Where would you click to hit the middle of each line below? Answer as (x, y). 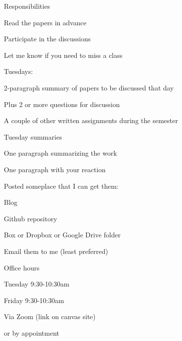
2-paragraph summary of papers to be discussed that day (89, 87)
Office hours (22, 267)
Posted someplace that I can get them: (61, 186)
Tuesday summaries (33, 136)
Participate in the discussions (48, 39)
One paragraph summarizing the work (60, 153)
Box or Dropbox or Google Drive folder (62, 235)
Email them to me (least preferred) (56, 251)
